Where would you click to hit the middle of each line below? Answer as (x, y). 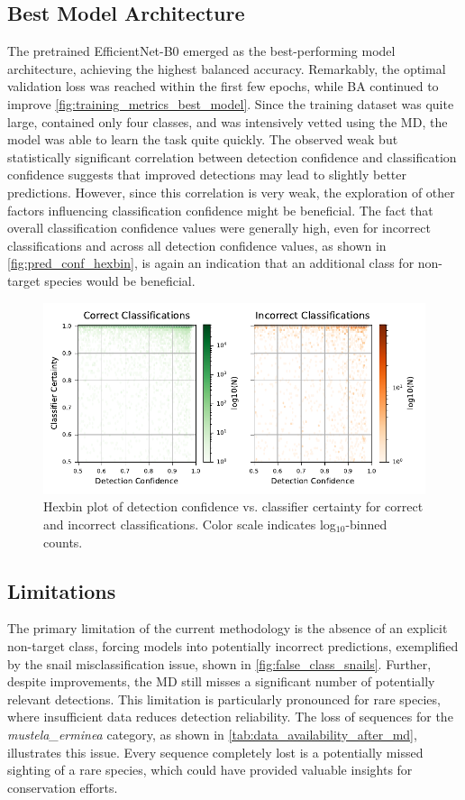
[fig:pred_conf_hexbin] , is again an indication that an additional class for (211, 263)
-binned (366, 524)
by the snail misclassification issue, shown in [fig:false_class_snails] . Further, (219, 663)
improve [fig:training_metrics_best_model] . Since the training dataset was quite (231, 103)
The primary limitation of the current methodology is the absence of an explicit (228, 628)
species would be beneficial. (120, 280)
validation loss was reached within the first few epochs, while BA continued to (223, 86)
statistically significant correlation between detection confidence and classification (232, 156)
